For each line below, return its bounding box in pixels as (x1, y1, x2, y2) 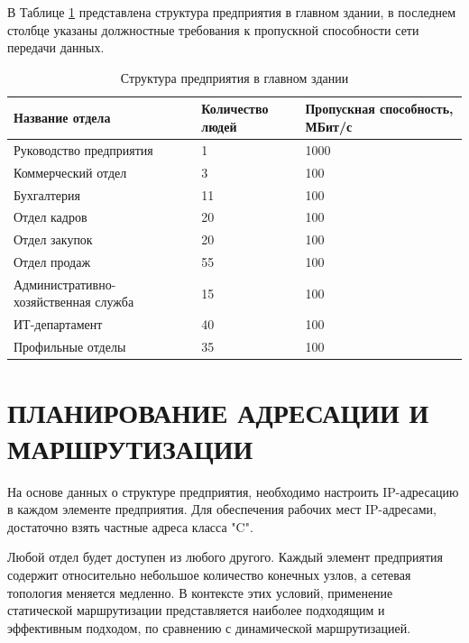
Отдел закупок (14, 230, 93, 249)
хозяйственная (14, 292, 91, 311)
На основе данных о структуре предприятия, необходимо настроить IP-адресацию (7, 482, 459, 501)
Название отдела (14, 108, 111, 127)
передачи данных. (7, 38, 105, 57)
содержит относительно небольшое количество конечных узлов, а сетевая (7, 565, 411, 583)
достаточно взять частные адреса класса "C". (7, 517, 253, 536)
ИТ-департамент (14, 315, 103, 334)
